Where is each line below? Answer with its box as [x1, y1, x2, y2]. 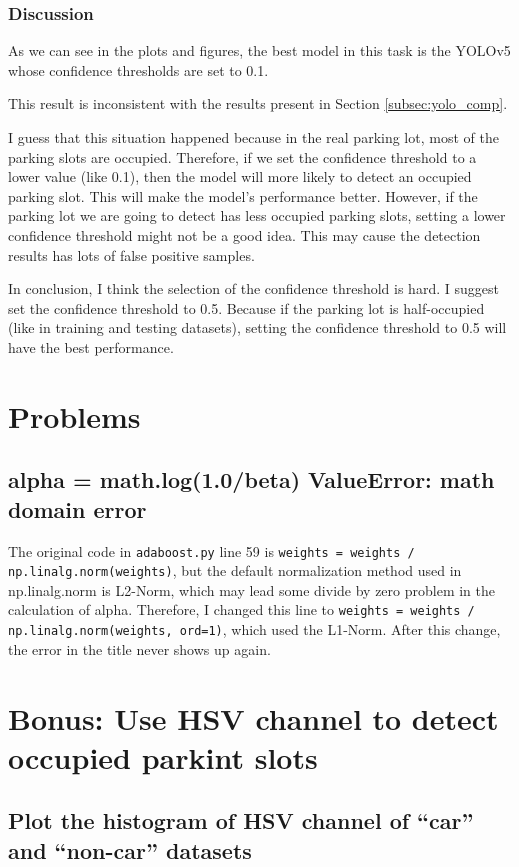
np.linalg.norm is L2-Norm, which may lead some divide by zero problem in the [8, 579, 496, 600]
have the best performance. [8, 336, 174, 357]
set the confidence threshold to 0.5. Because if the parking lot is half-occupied [8, 297, 485, 318]
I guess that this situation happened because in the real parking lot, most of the [8, 127, 499, 147]
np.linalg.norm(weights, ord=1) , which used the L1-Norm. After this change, [8, 619, 501, 640]
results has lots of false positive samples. [8, 244, 255, 265]
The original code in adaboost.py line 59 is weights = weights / [8, 540, 415, 561]
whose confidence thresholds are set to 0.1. [8, 59, 269, 80]
